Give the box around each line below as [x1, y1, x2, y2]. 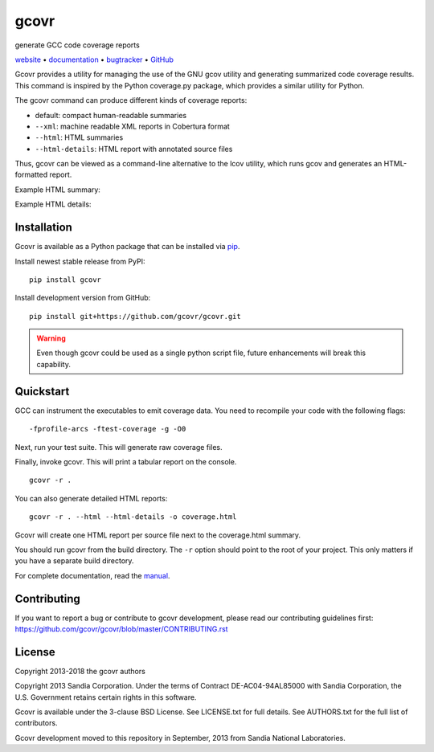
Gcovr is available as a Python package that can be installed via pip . [14, 242, 240, 251]
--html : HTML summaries [35, 133, 124, 142]
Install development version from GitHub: [14, 293, 151, 303]
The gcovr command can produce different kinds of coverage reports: [14, 96, 248, 105]
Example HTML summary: [14, 185, 100, 194]
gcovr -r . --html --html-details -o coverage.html [29, 513, 237, 521]
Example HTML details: [14, 199, 92, 209]
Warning [36, 333, 66, 343]
